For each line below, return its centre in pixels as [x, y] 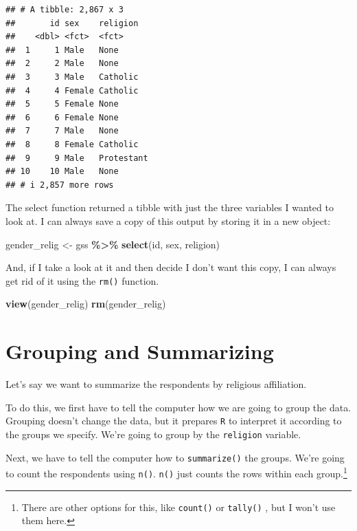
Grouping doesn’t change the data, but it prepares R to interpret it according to [174, 421]
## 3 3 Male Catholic [72, 77]
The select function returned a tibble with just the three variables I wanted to [170, 207]
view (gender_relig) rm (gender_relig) [86, 304]
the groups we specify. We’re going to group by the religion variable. [153, 434]
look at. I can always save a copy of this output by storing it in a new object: [168, 220]
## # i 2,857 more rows [60, 185]
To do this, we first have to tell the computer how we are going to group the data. [178, 407]
